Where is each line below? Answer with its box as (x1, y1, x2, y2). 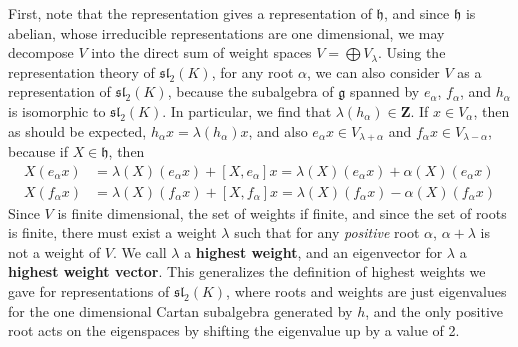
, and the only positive (365, 300, 504, 321)
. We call (113, 241, 167, 262)
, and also (248, 120, 308, 141)
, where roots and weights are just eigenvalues (226, 281, 507, 302)
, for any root (211, 61, 294, 82)
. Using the (378, 42, 446, 63)
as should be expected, (8, 120, 147, 141)
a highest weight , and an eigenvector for (184, 241, 443, 262)
